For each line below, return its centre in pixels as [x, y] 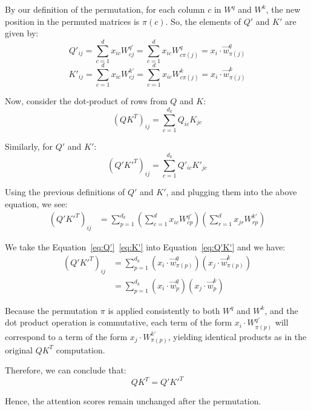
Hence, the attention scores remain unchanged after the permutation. [133, 401]
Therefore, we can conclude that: [66, 370]
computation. [80, 349]
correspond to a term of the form [66, 336]
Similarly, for [29, 146]
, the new [283, 9]
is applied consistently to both [164, 310]
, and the [281, 310]
